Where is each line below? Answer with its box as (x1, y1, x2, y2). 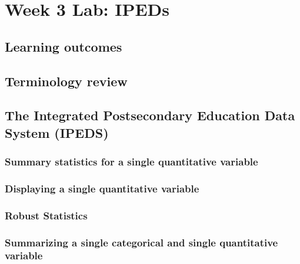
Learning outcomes (5, 37, 122, 55)
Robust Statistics (5, 208, 88, 222)
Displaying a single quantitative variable (5, 181, 199, 195)
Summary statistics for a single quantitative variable (5, 154, 258, 169)
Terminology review (5, 72, 128, 90)
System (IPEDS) (5, 123, 109, 141)
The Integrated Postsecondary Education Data (5, 106, 295, 124)
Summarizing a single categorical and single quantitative (5, 235, 278, 249)
